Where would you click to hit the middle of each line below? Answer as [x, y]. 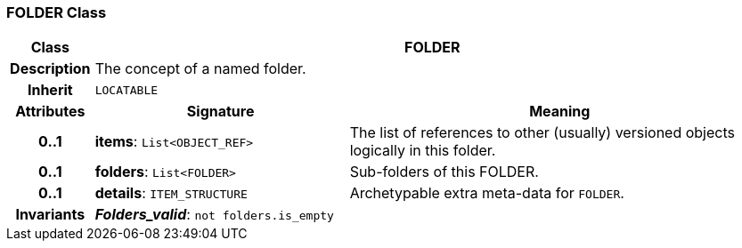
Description [50, 69]
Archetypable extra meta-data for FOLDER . [487, 193]
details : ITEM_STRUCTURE [171, 193]
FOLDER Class [57, 12]
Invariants [50, 215]
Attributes [50, 112]
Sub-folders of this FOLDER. [444, 172]
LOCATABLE [126, 90]
